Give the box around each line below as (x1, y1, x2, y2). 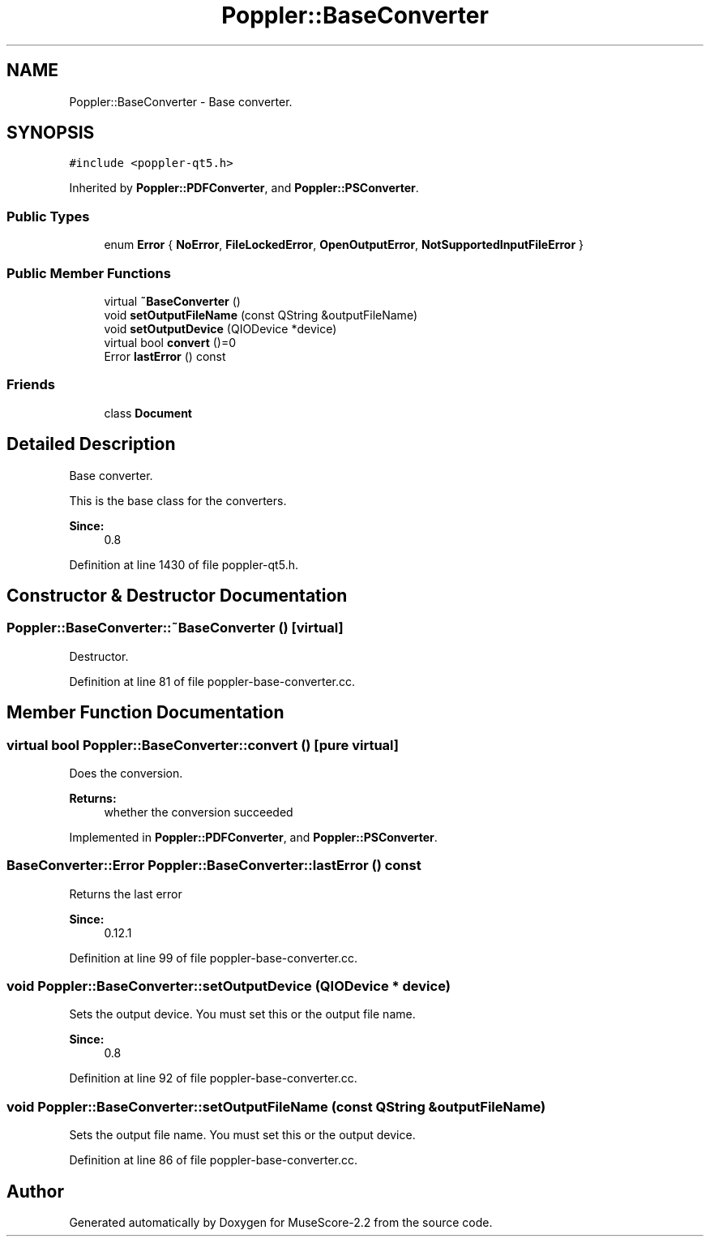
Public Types (6, 208, 90, 225)
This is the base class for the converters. (69, 493, 287, 508)
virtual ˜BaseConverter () (104, 294, 241, 308)
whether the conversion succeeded (104, 804, 293, 819)
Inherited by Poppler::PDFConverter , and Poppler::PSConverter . (69, 181, 419, 195)
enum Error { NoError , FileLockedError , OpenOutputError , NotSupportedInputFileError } (104, 238, 584, 252)
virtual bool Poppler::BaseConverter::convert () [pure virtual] (6, 736, 399, 753)
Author (6, 1181, 64, 1202)
